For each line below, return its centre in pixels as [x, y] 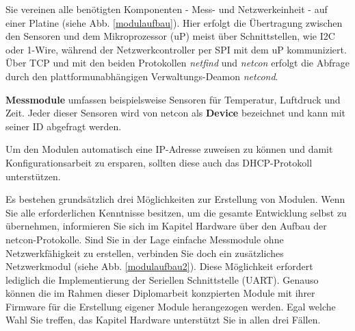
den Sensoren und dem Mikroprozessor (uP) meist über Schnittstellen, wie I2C [170, 36]
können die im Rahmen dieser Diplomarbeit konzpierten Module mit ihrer [160, 293]
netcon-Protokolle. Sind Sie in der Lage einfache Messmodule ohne [145, 239]
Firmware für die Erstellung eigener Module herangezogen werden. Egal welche [171, 306]
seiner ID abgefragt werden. [64, 126]
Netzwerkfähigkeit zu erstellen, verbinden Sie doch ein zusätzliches [145, 253]
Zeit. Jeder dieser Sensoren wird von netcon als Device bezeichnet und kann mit [175, 113]
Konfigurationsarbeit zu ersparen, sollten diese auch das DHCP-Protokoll [159, 162]
